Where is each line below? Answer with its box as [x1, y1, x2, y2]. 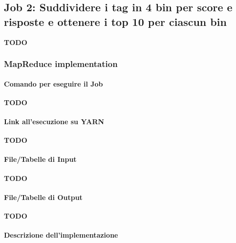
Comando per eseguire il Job [4, 78, 103, 88]
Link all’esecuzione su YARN [4, 116, 105, 127]
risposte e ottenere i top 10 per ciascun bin [4, 14, 227, 29]
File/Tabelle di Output [4, 192, 83, 202]
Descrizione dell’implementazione [4, 230, 118, 240]
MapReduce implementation [4, 58, 118, 70]
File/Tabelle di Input [4, 154, 77, 164]
